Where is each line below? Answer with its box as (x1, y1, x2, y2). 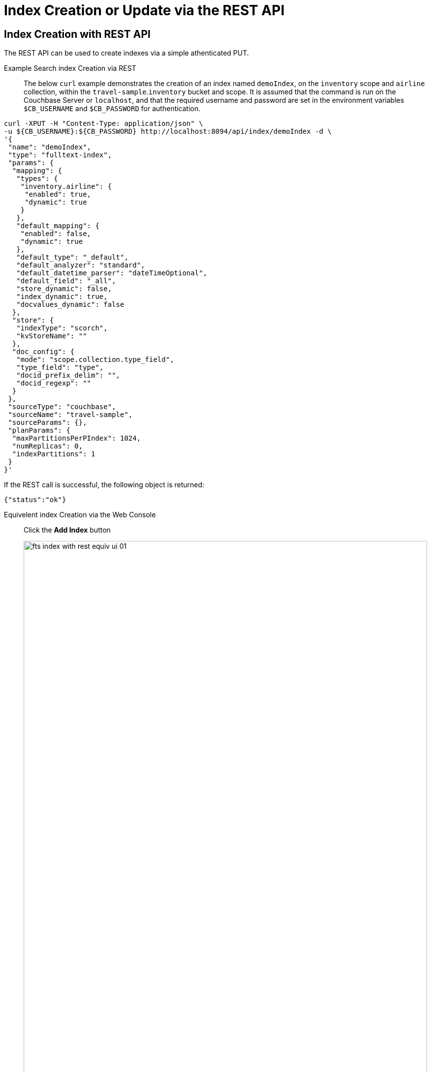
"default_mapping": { (16, 222, 99, 230)
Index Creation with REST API (4, 28, 151, 40)
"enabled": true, (25, 190, 92, 199)
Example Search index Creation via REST (4, 64, 136, 73)
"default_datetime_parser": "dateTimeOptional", (16, 269, 208, 277)
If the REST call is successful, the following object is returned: (4, 480, 205, 489)
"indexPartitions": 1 (12, 450, 95, 458)
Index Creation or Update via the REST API (4, 2, 285, 19)
